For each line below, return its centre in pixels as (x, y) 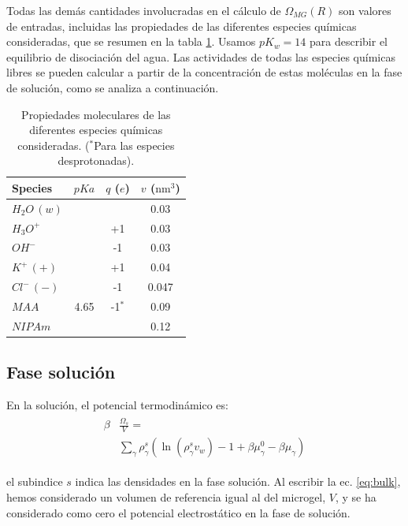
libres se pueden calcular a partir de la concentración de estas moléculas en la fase (204, 72)
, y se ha (356, 496)
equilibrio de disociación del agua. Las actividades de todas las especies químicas (201, 56)
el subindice (35, 481)
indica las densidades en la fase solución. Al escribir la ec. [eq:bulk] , (238, 481)
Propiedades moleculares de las (96, 114)
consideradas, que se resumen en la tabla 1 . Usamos (131, 41)
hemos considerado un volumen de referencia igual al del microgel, (166, 496)
